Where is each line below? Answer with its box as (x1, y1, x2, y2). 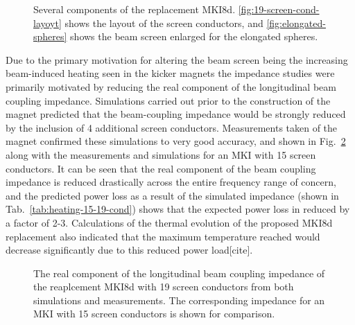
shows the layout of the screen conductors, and (64, 15, 263, 30)
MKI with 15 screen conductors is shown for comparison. (33, 306, 275, 321)
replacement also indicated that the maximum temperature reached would (6, 229, 320, 243)
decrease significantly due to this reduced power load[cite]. (6, 243, 253, 257)
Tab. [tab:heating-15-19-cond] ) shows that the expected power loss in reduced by (6, 202, 350, 216)
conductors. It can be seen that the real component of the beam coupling (6, 161, 316, 175)
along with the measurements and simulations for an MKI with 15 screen (6, 147, 316, 161)
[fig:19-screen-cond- (238, 2, 320, 16)
